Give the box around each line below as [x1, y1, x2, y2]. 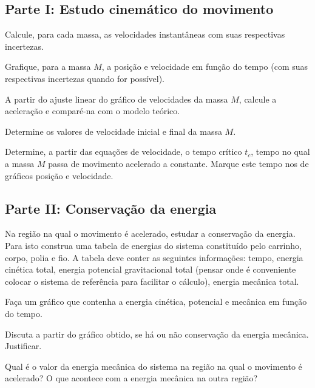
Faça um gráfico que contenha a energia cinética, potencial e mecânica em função [5, 295, 307, 308]
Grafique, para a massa [5, 60, 91, 73]
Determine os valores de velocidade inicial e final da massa [5, 124, 222, 137]
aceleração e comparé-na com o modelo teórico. [5, 104, 180, 117]
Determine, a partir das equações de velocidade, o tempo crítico [5, 145, 242, 158]
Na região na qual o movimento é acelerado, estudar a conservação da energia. [5, 227, 296, 240]
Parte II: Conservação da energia [5, 199, 217, 217]
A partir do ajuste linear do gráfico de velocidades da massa [5, 92, 228, 105]
